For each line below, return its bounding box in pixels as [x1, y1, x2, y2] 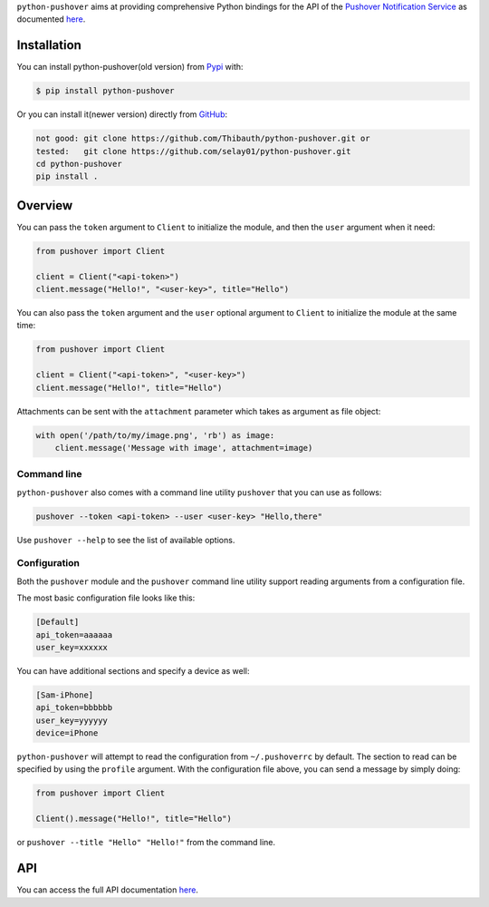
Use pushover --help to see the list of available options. [16, 534, 235, 545]
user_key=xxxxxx [35, 642, 109, 652]
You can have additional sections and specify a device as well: [16, 665, 250, 676]
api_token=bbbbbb [35, 703, 113, 713]
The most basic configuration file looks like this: [16, 592, 196, 603]
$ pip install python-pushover [35, 86, 176, 96]
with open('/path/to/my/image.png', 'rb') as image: [35, 430, 275, 440]
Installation [16, 37, 81, 54]
